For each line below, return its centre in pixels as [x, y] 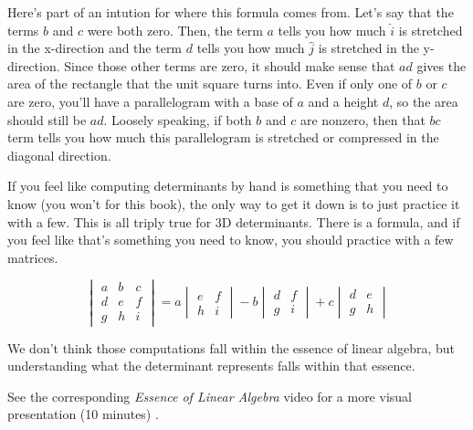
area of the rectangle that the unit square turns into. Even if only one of [210, 84]
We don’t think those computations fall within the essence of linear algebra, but [231, 347]
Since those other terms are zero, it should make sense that [230, 65]
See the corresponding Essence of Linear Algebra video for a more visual [210, 396]
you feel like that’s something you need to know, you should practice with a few [231, 240]
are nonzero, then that [363, 119]
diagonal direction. [59, 155]
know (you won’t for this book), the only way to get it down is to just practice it [234, 203]
